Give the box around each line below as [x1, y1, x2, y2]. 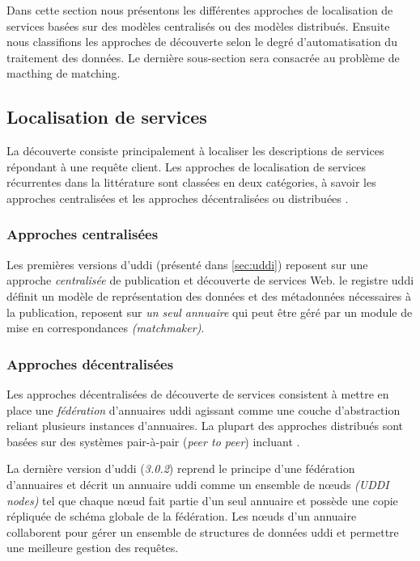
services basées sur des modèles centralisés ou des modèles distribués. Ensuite [6, 17, 390, 34]
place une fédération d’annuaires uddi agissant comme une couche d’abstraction [6, 401, 401, 418]
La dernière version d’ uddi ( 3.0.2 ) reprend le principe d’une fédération [6, 460, 355, 477]
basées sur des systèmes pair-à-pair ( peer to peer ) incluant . [6, 432, 300, 449]
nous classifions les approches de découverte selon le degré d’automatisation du [6, 33, 397, 50]
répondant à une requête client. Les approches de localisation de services [6, 158, 367, 175]
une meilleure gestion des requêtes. [6, 539, 179, 556]
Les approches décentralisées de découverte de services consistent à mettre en [6, 385, 389, 402]
